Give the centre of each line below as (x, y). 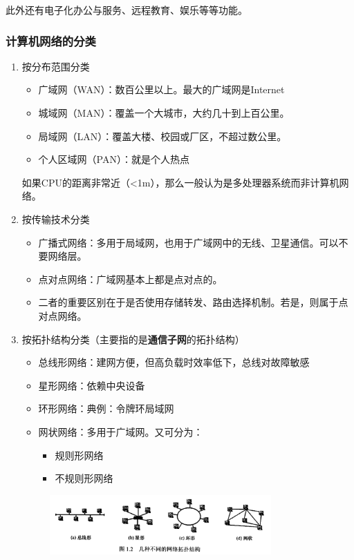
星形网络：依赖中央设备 (92, 385)
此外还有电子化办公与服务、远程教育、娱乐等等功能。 (127, 10)
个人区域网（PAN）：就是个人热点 (114, 159)
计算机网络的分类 (51, 40)
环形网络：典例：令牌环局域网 (106, 408)
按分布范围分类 (56, 66)
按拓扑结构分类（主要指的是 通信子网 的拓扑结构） (133, 339)
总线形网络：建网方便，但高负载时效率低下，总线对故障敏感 (174, 362)
